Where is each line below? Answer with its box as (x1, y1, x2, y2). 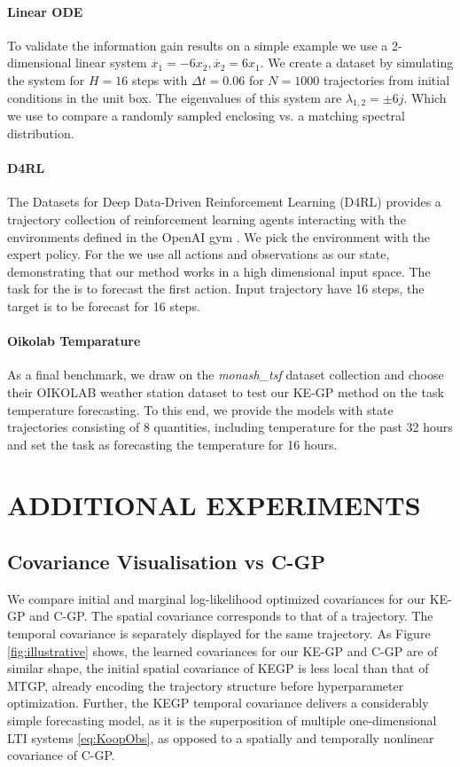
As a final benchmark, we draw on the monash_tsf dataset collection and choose (7, 365, 444, 384)
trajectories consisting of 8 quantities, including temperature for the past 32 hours (7, 418, 453, 436)
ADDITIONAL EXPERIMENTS (7, 487, 421, 523)
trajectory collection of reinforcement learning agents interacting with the (7, 209, 406, 228)
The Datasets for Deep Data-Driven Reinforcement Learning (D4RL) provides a (7, 192, 441, 211)
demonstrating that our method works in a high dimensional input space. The (7, 262, 431, 280)
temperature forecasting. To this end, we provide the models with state (7, 400, 394, 419)
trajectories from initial (323, 70, 450, 89)
